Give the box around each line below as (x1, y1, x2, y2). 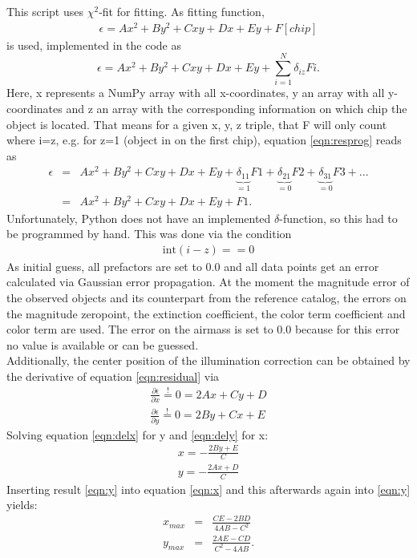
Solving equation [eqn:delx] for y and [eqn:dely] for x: (6, 426, 269, 443)
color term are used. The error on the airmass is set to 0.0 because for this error (6, 321, 400, 338)
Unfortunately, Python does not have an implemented (6, 209, 271, 226)
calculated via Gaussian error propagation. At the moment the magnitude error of (6, 273, 410, 290)
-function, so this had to (279, 209, 398, 226)
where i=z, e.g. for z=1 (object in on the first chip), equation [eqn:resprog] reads (6, 131, 402, 148)
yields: (6, 496, 38, 513)
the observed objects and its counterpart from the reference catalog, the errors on (6, 289, 407, 305)
